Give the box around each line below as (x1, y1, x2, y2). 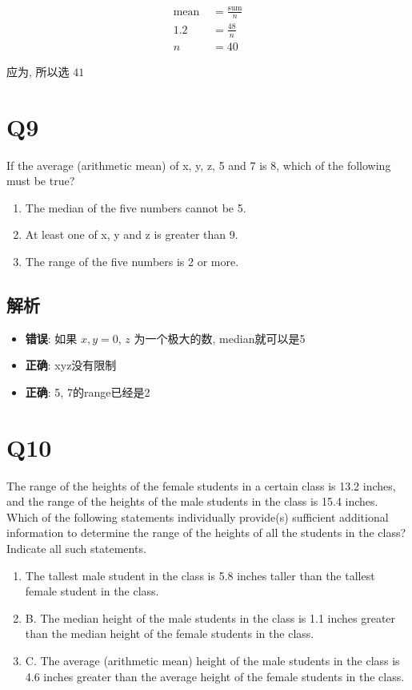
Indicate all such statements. (6, 539, 146, 556)
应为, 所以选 (6, 63, 70, 79)
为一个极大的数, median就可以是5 (134, 329, 306, 346)
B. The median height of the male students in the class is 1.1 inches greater (25, 609, 396, 626)
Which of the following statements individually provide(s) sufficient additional (6, 508, 389, 525)
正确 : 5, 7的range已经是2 (25, 383, 150, 400)
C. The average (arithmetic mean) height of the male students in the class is (25, 652, 400, 668)
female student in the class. (25, 583, 159, 599)
